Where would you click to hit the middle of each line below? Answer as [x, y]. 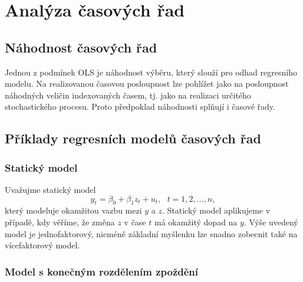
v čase [135, 222]
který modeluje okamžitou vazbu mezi [73, 210]
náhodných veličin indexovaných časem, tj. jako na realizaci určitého [128, 95]
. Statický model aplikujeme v [216, 210]
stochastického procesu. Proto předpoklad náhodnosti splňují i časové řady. [140, 106]
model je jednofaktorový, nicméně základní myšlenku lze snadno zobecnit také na [151, 233]
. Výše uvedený [271, 222]
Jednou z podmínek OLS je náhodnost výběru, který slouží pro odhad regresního [151, 72]
